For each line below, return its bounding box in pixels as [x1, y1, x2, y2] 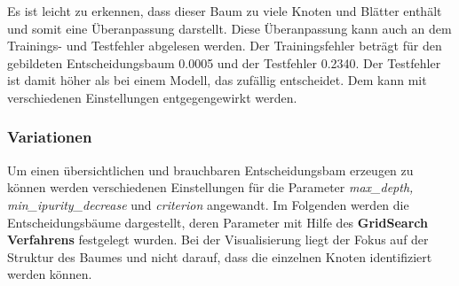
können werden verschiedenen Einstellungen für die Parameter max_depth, [7, 178, 414, 197]
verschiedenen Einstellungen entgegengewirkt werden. [7, 88, 297, 106]
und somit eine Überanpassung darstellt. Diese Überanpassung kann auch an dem [7, 19, 452, 37]
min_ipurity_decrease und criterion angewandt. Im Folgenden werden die [7, 195, 409, 213]
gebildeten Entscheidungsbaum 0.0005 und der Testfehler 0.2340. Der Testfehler [7, 53, 441, 72]
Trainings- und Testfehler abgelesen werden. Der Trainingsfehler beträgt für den [7, 36, 442, 55]
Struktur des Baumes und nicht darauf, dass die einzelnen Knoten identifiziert [7, 247, 432, 266]
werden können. [7, 265, 92, 283]
